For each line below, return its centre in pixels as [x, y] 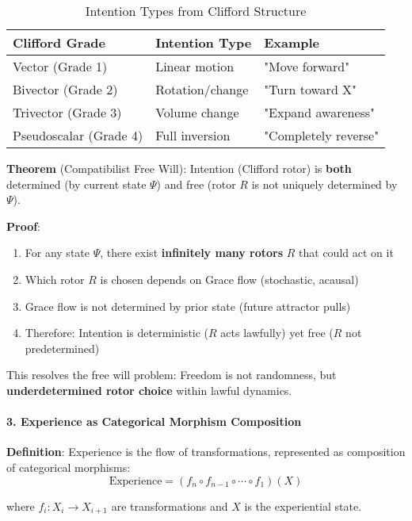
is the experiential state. [303, 506]
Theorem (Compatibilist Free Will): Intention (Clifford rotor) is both [179, 168]
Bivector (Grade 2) [65, 89]
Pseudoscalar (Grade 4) [78, 135]
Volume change [197, 112]
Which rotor [55, 279]
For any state [57, 253]
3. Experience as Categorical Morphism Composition [154, 421]
